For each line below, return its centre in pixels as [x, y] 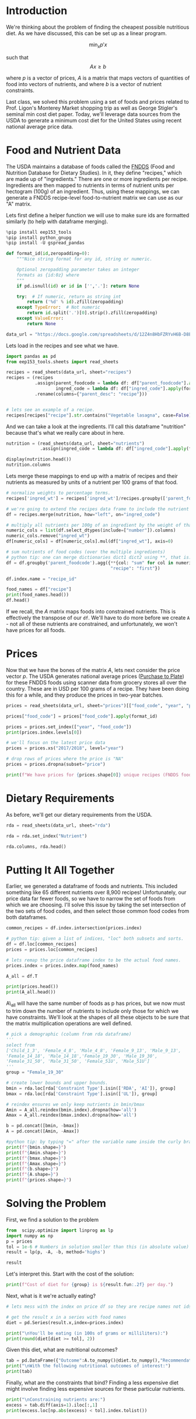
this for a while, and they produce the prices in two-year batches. [85, 695]
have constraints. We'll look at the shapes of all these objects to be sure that [98, 1017]
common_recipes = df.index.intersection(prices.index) [74, 928]
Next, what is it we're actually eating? [51, 1296]
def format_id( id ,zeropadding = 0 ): [48, 254]
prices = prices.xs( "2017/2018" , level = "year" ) [65, 748]
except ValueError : [40, 318]
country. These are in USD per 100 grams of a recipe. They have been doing [98, 688]
